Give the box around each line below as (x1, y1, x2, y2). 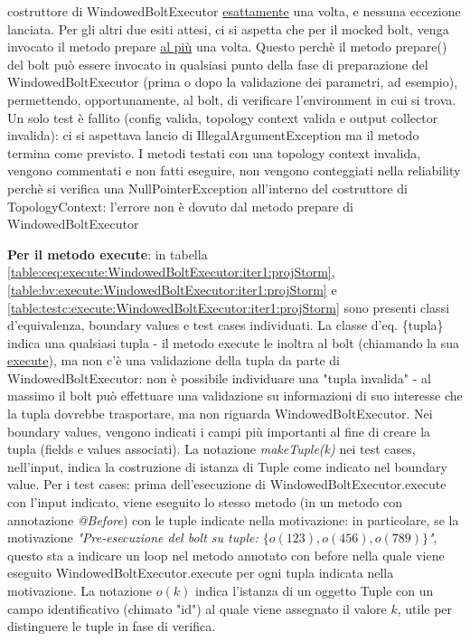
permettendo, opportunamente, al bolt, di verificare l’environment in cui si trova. (7, 90, 456, 108)
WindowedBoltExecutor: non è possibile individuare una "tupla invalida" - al (7, 368, 431, 387)
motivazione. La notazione (7, 581, 153, 599)
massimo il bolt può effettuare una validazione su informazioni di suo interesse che (7, 386, 463, 405)
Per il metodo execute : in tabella (7, 244, 208, 263)
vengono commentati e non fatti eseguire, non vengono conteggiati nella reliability (7, 161, 461, 180)
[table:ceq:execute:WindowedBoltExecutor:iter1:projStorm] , (7, 262, 335, 281)
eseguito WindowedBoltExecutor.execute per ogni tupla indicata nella (7, 563, 394, 582)
